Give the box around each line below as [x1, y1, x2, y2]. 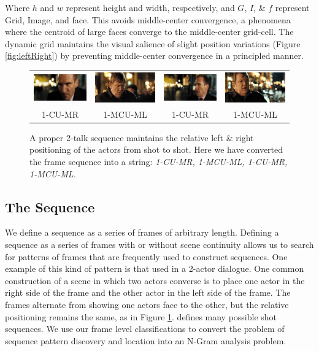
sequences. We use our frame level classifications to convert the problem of [5, 322, 285, 335]
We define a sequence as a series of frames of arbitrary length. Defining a [5, 226, 279, 239]
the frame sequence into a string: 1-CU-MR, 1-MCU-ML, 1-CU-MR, [29, 155, 288, 168]
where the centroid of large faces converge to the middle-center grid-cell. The [5, 25, 294, 38]
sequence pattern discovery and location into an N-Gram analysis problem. [5, 334, 286, 347]
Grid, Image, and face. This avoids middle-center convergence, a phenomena [5, 13, 291, 26]
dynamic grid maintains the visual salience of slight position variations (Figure [5, 37, 301, 50]
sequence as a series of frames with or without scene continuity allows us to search [5, 238, 314, 251]
